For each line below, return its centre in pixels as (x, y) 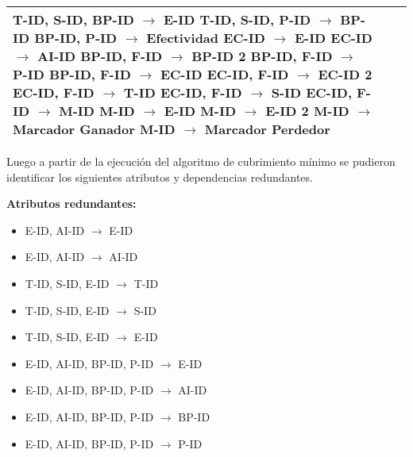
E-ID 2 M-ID (307, 111)
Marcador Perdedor (267, 129)
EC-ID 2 (345, 74)
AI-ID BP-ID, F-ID (100, 56)
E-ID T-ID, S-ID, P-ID (237, 19)
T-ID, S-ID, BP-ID (73, 19)
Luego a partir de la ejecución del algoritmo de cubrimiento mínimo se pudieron (201, 161)
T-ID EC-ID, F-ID (183, 92)
